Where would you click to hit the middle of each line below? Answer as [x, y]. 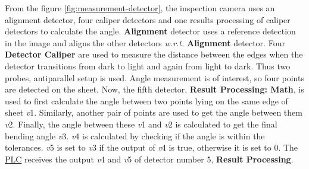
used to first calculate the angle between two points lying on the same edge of [146, 101]
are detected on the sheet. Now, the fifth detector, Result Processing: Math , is [154, 89]
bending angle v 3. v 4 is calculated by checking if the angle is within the [135, 135]
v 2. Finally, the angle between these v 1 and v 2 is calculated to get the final [141, 124]
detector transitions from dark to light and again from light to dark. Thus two [148, 66]
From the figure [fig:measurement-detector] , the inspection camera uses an [140, 8]
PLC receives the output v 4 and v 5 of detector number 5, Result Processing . [149, 159]
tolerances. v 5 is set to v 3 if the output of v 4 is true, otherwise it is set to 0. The [152, 147]
